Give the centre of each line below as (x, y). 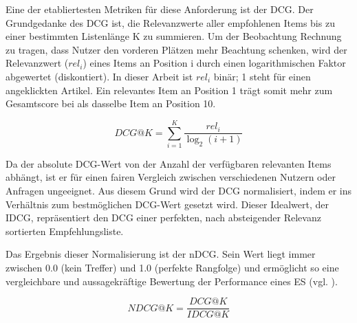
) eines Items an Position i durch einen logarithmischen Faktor (214, 63)
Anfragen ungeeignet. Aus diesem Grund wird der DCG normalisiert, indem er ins (179, 191)
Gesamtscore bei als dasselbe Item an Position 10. (111, 103)
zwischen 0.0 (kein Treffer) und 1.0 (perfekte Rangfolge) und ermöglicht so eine (172, 268)
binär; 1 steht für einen (262, 76)
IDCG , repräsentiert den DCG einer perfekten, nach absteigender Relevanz (163, 218)
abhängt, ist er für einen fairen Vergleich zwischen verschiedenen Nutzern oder (171, 177)
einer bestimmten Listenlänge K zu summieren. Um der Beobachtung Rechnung (174, 36)
